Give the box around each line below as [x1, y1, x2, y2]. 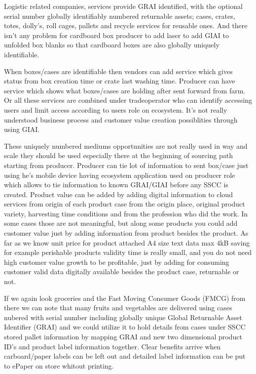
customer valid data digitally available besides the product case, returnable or [4, 266, 239, 277]
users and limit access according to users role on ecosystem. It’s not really [4, 104, 227, 115]
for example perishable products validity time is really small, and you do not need [4, 247, 252, 257]
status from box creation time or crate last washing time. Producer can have [4, 76, 235, 86]
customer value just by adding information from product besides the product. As [4, 228, 249, 238]
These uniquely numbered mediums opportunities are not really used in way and [4, 140, 248, 151]
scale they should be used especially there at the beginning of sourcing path [4, 150, 233, 161]
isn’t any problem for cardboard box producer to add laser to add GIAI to [4, 30, 229, 40]
